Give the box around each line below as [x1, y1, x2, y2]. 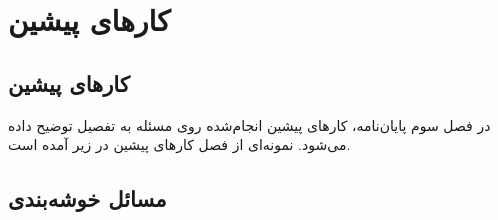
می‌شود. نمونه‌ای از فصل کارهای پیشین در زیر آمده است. [8, 134, 351, 155]
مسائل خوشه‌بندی [8, 183, 167, 214]
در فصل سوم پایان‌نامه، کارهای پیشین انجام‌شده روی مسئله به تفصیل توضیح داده [8, 114, 491, 135]
